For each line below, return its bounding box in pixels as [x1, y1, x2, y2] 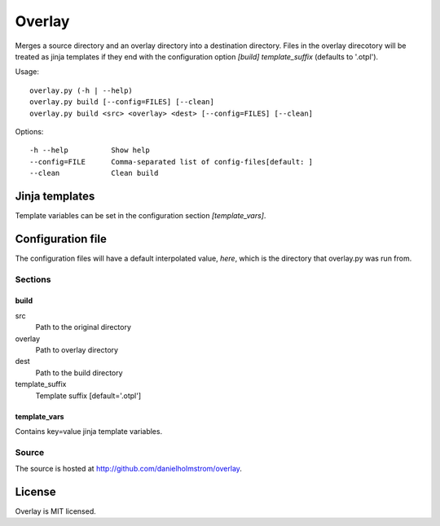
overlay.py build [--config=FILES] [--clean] [29, 98, 215, 107]
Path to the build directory [35, 367, 123, 378]
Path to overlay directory [35, 345, 118, 354]
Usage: [15, 67, 40, 77]
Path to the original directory [35, 322, 132, 332]
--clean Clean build [29, 169, 159, 178]
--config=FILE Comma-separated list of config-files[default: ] [29, 157, 314, 166]
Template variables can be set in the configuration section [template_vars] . [15, 210, 266, 220]
